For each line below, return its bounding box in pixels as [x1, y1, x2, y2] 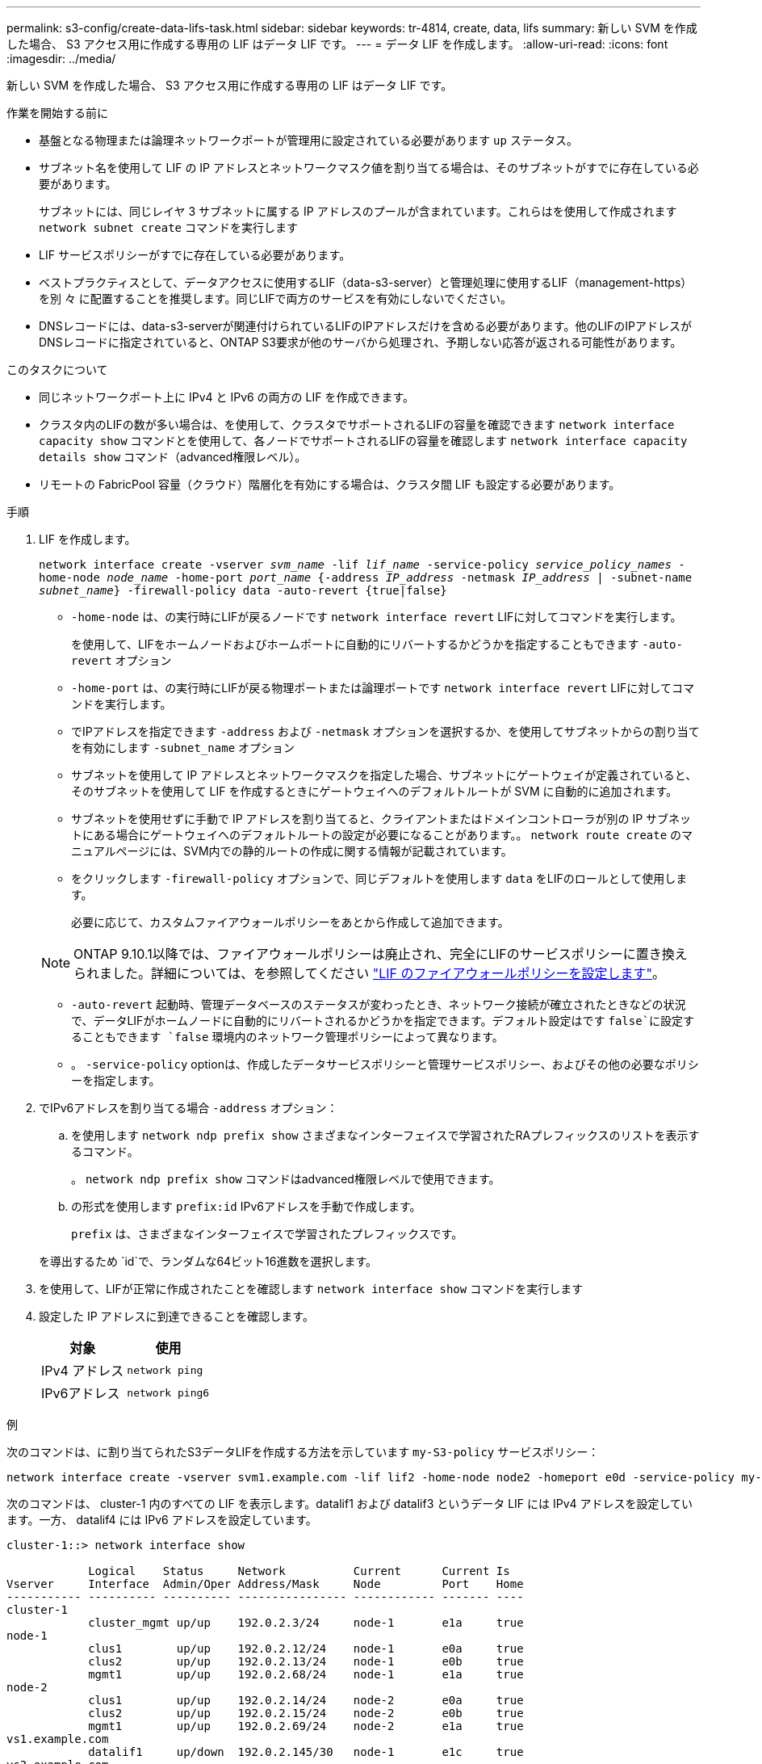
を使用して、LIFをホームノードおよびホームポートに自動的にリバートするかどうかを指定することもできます [71, 637, 639, 651]
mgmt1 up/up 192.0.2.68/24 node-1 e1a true [88, 1668, 524, 1681]
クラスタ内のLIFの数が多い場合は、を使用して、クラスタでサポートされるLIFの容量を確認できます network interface [39, 418, 675, 431]
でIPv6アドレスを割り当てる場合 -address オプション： [39, 1101, 338, 1115]
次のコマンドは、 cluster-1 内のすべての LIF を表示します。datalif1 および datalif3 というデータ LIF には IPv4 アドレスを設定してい [6, 1497, 693, 1510]
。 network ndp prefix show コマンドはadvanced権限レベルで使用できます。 [71, 1172, 500, 1186]
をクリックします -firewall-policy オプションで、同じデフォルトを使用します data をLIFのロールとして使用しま [71, 871, 688, 885]
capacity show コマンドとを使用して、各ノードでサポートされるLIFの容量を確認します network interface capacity [39, 434, 688, 447]
